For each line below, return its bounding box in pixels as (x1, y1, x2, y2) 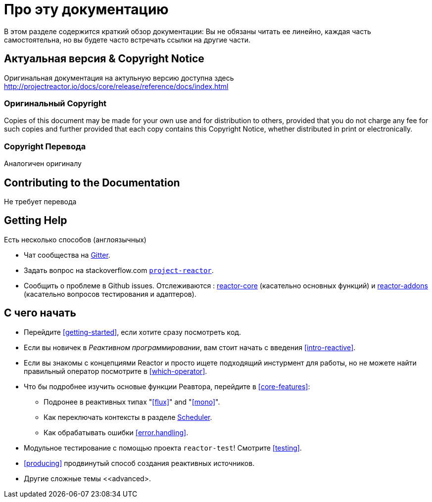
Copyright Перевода (4, 141, 86, 151)
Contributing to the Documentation (4, 176, 180, 189)
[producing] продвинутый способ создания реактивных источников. (24, 458, 255, 467)
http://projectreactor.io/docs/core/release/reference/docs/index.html (4, 82, 229, 91)
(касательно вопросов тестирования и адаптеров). (24, 289, 196, 298)
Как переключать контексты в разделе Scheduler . (44, 412, 212, 421)
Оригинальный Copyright (4, 98, 107, 108)
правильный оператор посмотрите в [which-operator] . (24, 366, 207, 375)
